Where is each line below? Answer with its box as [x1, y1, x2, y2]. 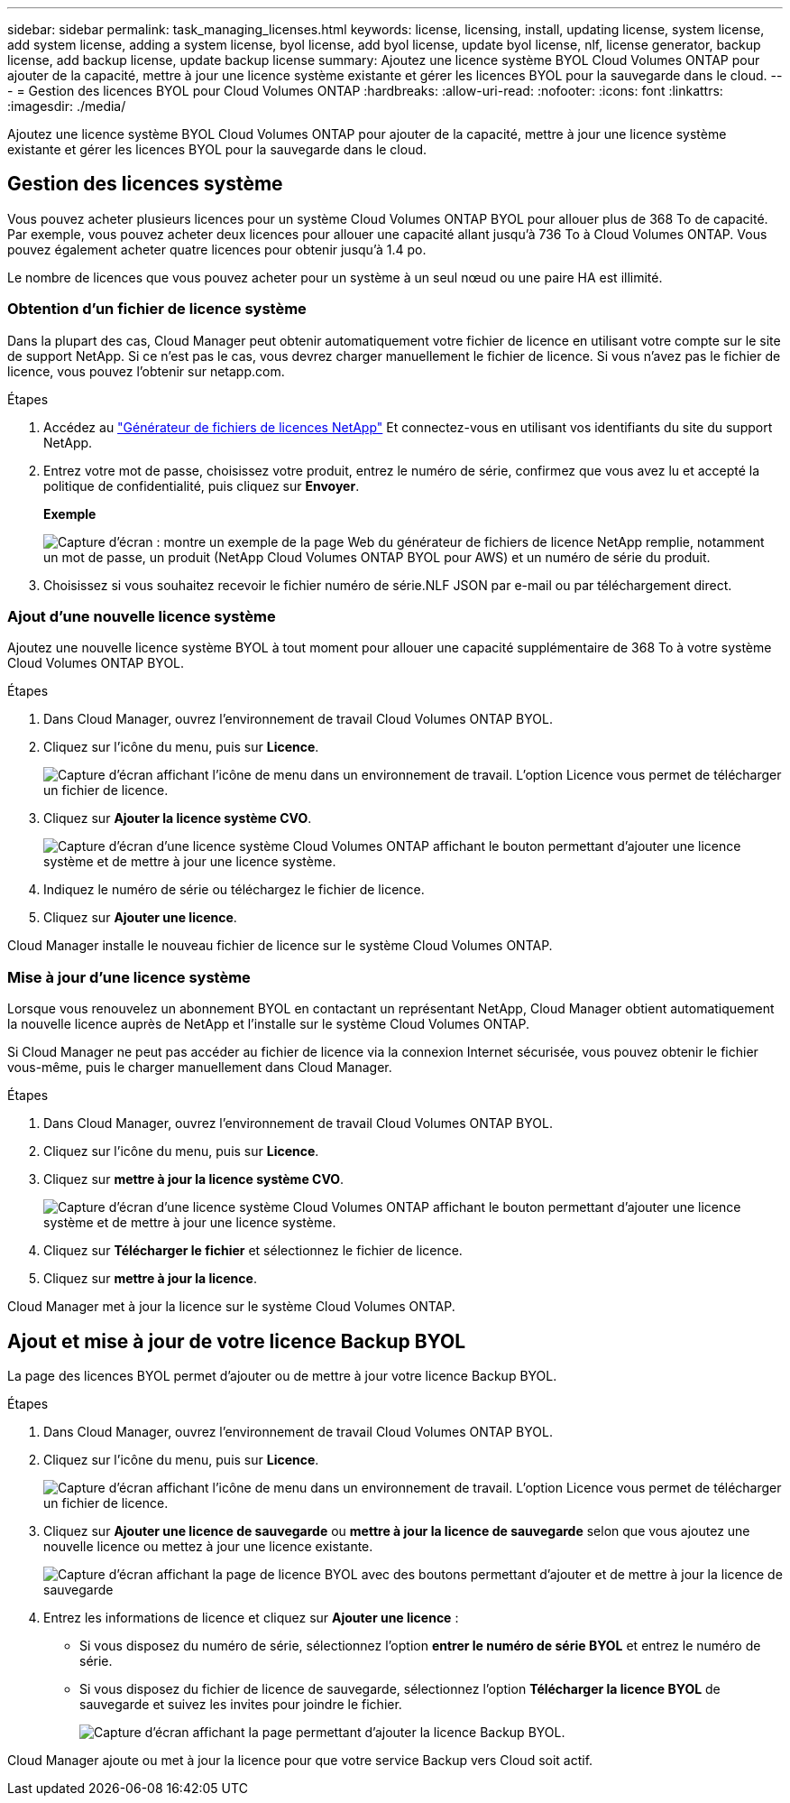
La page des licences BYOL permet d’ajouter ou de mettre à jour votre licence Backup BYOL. [7, 1367, 557, 1383]
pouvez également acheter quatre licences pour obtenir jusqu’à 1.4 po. [7, 241, 427, 257]
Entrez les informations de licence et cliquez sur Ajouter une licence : [43, 1609, 459, 1625]
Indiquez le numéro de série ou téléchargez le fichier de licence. [43, 882, 425, 898]
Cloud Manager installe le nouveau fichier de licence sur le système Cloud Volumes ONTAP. [7, 938, 553, 954]
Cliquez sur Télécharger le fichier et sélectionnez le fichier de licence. [43, 1243, 463, 1259]
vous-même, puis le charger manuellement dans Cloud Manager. [7, 1059, 392, 1076]
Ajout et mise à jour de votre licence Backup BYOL [7, 1329, 466, 1353]
